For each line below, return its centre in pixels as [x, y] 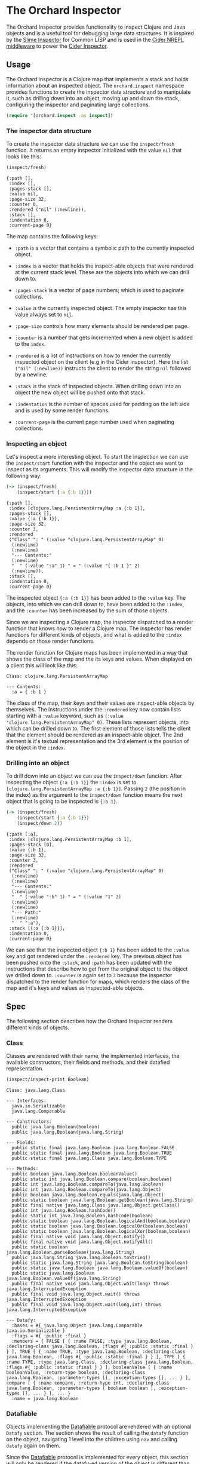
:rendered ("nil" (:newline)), [47, 210]
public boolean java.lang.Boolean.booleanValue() [74, 1174]
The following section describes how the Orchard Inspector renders [90, 1021]
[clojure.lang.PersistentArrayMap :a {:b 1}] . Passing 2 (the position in [96, 788]
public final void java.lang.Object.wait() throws [76, 1294]
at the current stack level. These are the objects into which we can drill [102, 272]
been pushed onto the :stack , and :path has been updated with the [89, 962]
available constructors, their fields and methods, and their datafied [88, 1062]
